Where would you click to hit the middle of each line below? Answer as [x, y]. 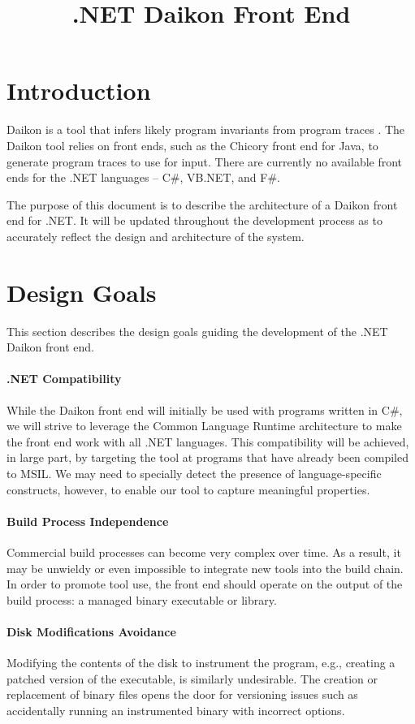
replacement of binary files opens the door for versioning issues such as [182, 694]
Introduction [79, 90]
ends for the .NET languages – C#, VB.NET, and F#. [143, 177]
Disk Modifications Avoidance [91, 631]
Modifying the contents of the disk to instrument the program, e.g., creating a [201, 663]
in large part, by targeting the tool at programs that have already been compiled [207, 457]
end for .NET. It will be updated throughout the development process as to [195, 220]
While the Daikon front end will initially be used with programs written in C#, [205, 409]
